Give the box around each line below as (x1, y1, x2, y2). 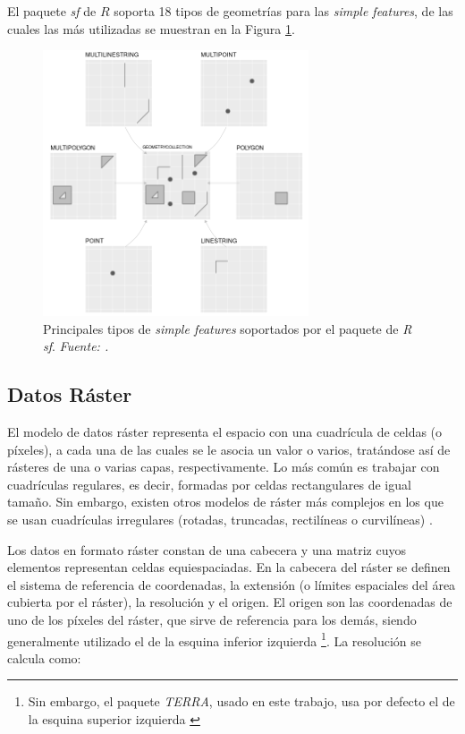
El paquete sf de (7, 2, 97, 20)
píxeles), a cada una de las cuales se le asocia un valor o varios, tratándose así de (7, 440, 451, 458)
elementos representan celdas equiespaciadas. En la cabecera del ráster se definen (7, 558, 451, 576)
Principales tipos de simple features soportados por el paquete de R (43, 319, 412, 337)
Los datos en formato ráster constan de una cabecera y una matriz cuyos (7, 540, 407, 559)
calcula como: (7, 648, 81, 667)
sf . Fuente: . (43, 337, 109, 355)
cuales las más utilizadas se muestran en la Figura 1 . (7, 19, 295, 38)
